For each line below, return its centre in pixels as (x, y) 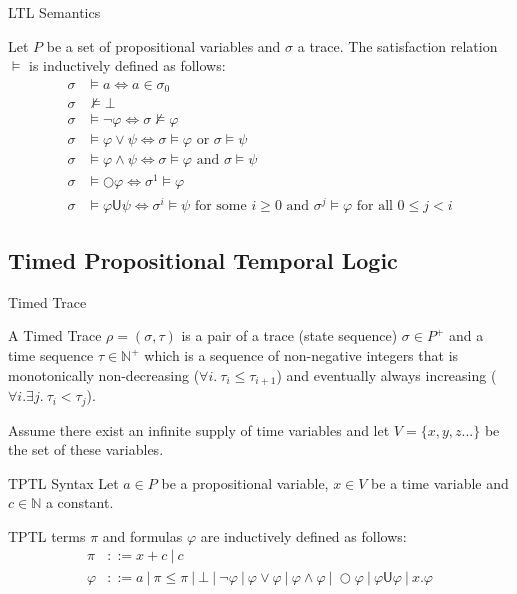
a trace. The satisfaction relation (397, 45)
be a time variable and (440, 482)
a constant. (79, 502)
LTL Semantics (54, 12)
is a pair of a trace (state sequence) (289, 335)
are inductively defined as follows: (303, 535)
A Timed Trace (55, 335)
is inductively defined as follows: (127, 65)
